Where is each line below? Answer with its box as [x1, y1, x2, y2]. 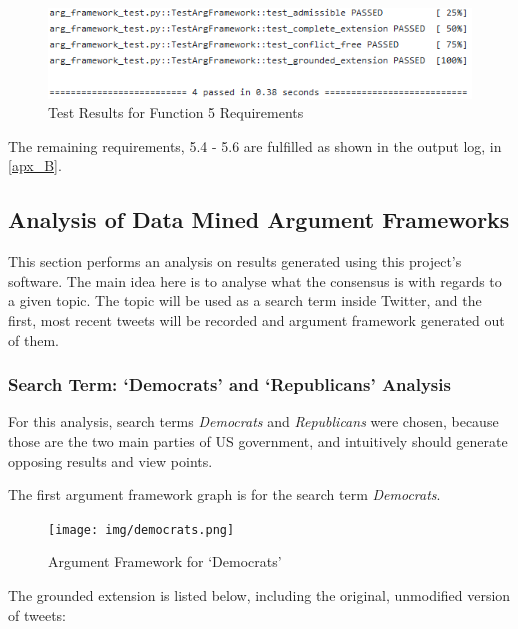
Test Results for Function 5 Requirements [48, 102, 304, 123]
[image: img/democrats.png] [48, 522, 235, 537]
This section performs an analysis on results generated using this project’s [8, 251, 462, 272]
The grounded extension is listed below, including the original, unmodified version [8, 585, 511, 606]
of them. [8, 329, 59, 350]
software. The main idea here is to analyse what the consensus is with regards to [8, 270, 502, 291]
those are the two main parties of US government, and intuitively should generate [8, 431, 508, 452]
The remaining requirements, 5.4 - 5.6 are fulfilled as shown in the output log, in [8, 135, 502, 156]
